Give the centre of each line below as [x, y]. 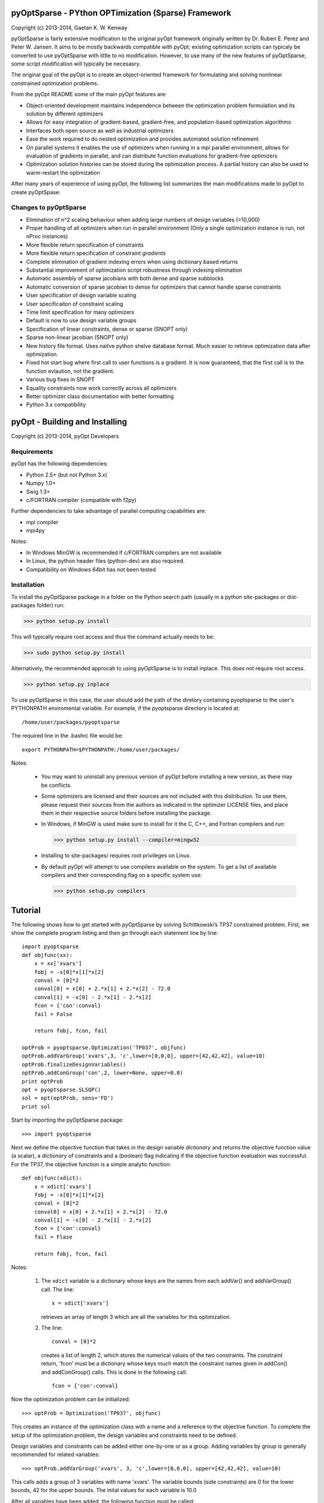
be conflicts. [56, 785]
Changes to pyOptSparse [49, 207]
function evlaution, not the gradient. [70, 371]
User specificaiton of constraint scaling [75, 304]
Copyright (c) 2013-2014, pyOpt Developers [65, 436]
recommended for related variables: [55, 1454]
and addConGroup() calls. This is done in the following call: [114, 1372]
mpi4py [35, 531]
